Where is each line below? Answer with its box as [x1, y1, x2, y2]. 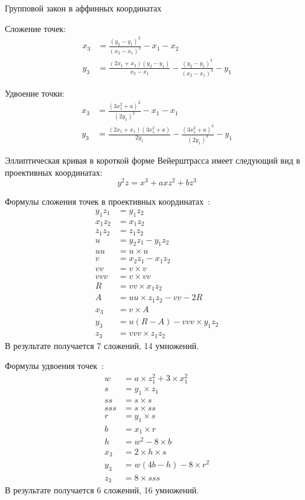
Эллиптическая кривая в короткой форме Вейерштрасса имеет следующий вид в [5, 153, 300, 166]
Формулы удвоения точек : [5, 359, 104, 372]
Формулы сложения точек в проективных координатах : [5, 195, 210, 208]
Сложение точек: [5, 22, 66, 34]
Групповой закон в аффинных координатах [5, 2, 162, 14]
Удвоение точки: [5, 86, 65, 99]
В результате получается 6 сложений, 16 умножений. [5, 484, 199, 496]
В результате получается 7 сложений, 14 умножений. [5, 339, 199, 351]
